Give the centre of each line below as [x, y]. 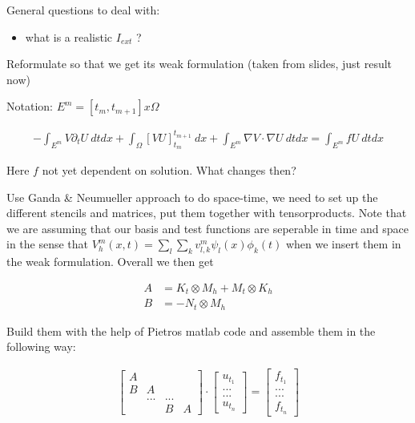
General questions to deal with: [83, 10]
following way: [41, 346]
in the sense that [48, 244]
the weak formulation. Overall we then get [110, 262]
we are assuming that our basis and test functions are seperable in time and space [208, 228]
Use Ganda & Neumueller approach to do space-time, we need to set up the [192, 197]
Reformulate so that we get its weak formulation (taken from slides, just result [199, 64]
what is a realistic [69, 36]
